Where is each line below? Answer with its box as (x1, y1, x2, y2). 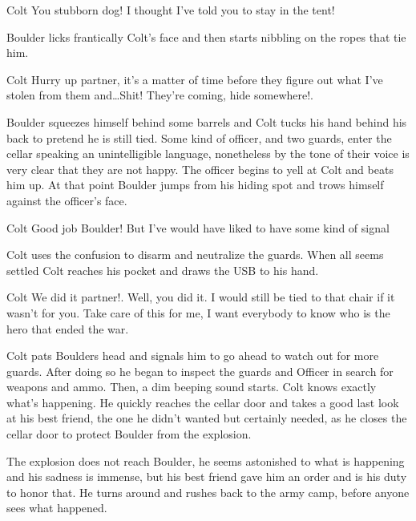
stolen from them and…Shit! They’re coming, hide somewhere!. (6, 87, 313, 103)
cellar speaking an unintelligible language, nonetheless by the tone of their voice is (6, 145, 410, 162)
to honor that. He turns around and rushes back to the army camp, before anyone (6, 483, 410, 500)
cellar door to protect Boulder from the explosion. (6, 426, 252, 442)
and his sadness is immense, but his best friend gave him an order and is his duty (6, 468, 407, 485)
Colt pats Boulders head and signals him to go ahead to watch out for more (6, 347, 379, 364)
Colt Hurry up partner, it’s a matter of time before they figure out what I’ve (6, 71, 383, 87)
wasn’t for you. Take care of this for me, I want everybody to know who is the (6, 304, 390, 321)
